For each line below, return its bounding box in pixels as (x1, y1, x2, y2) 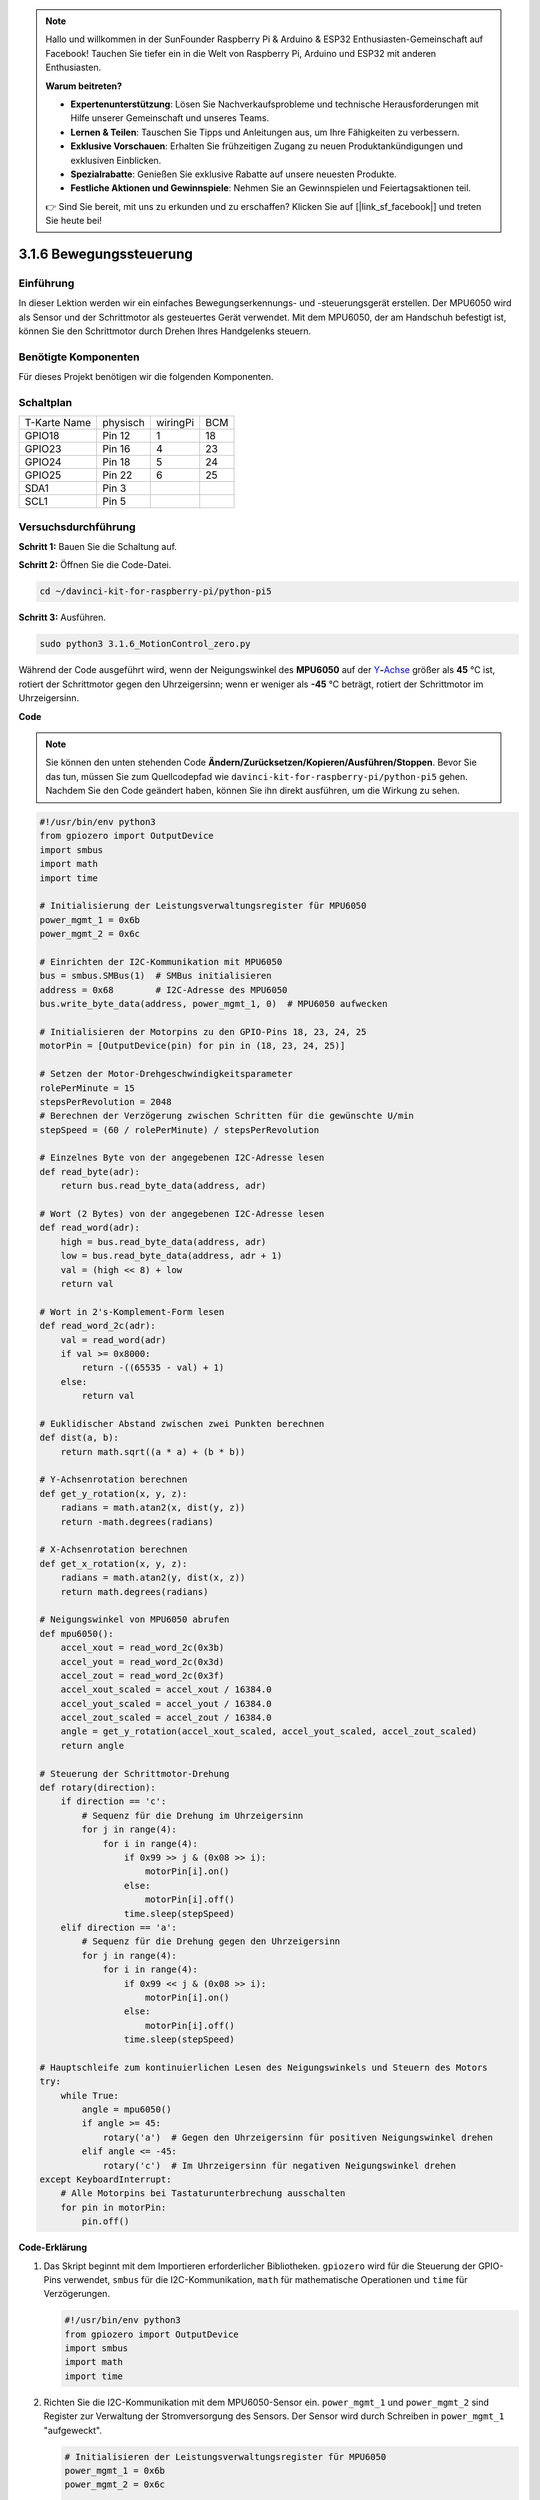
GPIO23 (24, 442, 62, 456)
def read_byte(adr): (39, 1166, 140, 1177)
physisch (102, 416, 145, 430)
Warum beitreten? (45, 80, 123, 92)
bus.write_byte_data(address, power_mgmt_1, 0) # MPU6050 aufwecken (39, 998, 388, 1010)
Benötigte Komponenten (18, 350, 140, 364)
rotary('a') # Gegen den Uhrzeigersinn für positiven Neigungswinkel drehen (102, 2131, 494, 2143)
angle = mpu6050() (81, 2104, 172, 2115)
